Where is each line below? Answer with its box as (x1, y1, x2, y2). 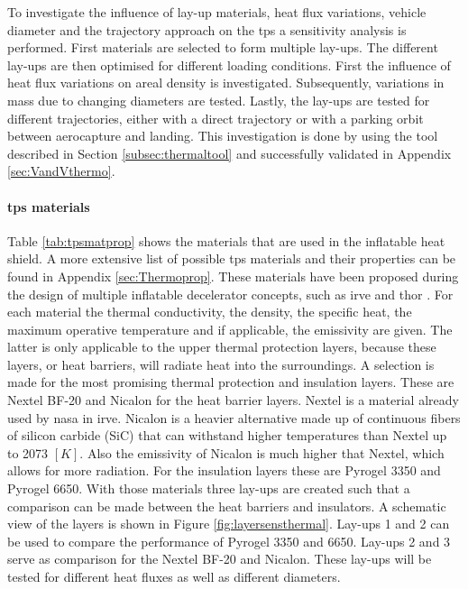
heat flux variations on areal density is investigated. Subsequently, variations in (7, 73, 445, 92)
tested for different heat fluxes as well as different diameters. (7, 567, 341, 586)
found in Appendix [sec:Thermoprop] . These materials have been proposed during (7, 266, 459, 285)
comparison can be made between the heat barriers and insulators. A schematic (7, 496, 446, 515)
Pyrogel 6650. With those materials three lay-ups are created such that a (7, 479, 410, 498)
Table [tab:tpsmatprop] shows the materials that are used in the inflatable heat (7, 231, 445, 250)
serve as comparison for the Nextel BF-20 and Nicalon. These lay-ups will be (7, 549, 432, 568)
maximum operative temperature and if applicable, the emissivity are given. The (7, 319, 453, 338)
